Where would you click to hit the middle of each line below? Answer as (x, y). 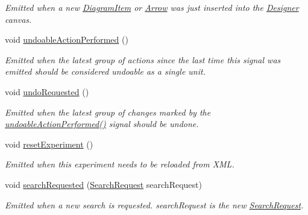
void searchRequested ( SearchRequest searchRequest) (103, 184)
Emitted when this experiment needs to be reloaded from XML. (120, 164)
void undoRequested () (47, 91)
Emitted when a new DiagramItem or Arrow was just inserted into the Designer (152, 7)
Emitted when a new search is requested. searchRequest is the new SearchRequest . (154, 204)
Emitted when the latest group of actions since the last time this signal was (143, 59)
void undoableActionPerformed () (67, 39)
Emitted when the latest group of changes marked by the (108, 112)
